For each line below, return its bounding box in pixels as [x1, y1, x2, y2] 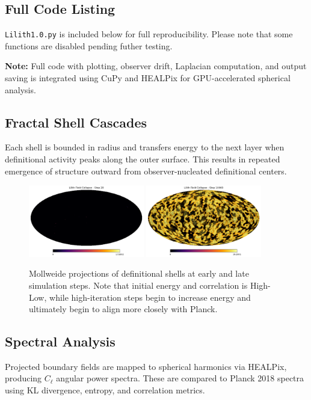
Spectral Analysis [5, 332, 115, 351]
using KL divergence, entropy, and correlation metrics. [5, 384, 205, 396]
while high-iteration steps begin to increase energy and [49, 291, 251, 303]
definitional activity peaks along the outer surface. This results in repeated [5, 153, 280, 165]
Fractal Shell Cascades [5, 112, 147, 131]
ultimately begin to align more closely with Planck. [29, 303, 218, 315]
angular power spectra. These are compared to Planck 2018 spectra [56, 372, 304, 384]
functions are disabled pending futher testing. [5, 39, 173, 52]
